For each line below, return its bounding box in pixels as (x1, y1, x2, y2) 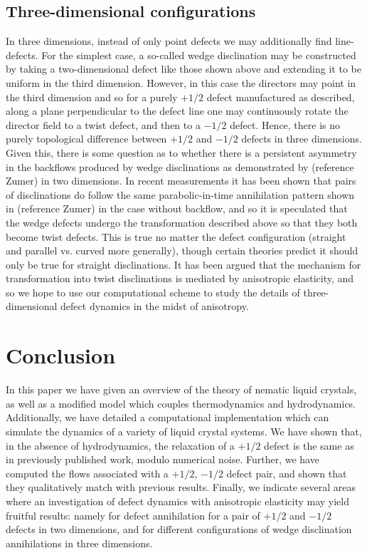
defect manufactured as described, (206, 89, 355, 104)
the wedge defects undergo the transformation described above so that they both (6, 215, 358, 229)
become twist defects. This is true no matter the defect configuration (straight (6, 229, 346, 244)
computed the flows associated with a (6, 465, 169, 480)
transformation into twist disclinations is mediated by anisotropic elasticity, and (6, 271, 354, 286)
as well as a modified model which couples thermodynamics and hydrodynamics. (6, 396, 356, 410)
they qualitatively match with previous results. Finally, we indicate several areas (6, 480, 356, 495)
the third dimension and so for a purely (6, 89, 178, 104)
